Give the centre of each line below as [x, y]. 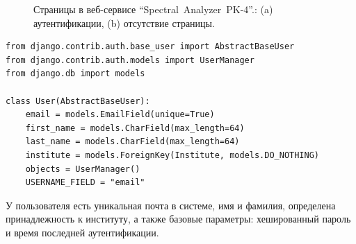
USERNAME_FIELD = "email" [85, 183]
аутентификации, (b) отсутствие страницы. [124, 23]
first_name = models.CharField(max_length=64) [135, 128]
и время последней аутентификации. [82, 232]
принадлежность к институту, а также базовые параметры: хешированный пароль [178, 219]
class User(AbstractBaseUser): [78, 101]
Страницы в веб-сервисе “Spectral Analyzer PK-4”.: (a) [153, 9]
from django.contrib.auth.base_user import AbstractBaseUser [150, 47]
